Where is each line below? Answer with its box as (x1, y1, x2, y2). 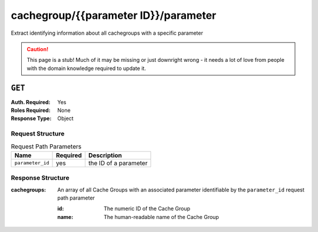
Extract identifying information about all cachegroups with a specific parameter (11, 29, 203, 37)
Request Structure (11, 130, 65, 138)
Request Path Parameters (11, 142, 82, 150)
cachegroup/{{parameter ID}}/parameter (11, 9, 217, 22)
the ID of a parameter (88, 159, 148, 167)
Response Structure (11, 174, 70, 182)
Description (88, 151, 122, 159)
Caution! (26, 45, 49, 52)
